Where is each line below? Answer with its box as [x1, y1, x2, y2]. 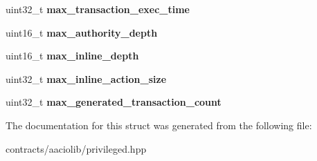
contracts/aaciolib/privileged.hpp [6, 141, 147, 155]
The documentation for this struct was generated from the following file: [6, 117, 312, 132]
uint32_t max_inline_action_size [6, 71, 167, 86]
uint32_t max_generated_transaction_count [6, 95, 221, 109]
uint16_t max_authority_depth [6, 25, 158, 39]
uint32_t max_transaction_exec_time [6, 2, 190, 16]
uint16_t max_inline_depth [6, 48, 139, 63]
